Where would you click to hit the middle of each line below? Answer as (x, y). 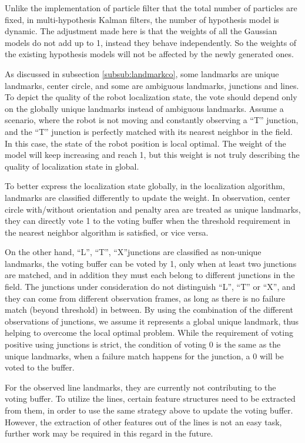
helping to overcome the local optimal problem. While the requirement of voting (149, 333)
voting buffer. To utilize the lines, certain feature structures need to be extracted (150, 399)
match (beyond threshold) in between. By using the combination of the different (149, 310)
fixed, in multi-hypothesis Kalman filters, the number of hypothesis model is (142, 19)
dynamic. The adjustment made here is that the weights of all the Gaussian (141, 31)
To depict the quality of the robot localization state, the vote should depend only (151, 97)
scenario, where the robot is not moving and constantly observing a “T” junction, (152, 120)
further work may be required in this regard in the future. (109, 433)
